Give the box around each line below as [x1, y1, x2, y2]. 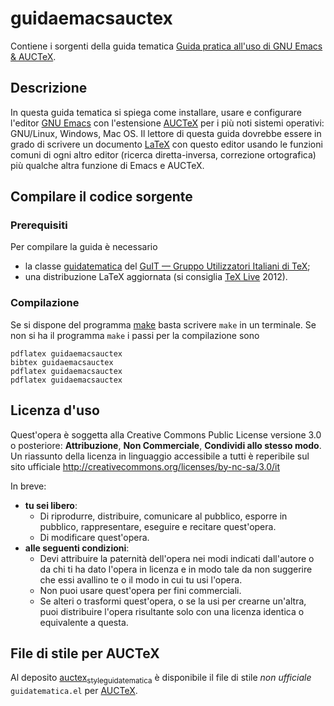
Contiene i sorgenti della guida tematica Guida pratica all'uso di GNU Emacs [10, 40, 323, 52]
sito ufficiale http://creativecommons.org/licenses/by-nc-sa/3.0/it [10, 460, 281, 472]
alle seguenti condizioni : [24, 542, 130, 554]
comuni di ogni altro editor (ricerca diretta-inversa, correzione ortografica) [10, 148, 317, 161]
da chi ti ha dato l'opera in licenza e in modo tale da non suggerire [39, 563, 313, 575]
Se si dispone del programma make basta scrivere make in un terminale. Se [10, 318, 317, 331]
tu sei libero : [24, 499, 78, 511]
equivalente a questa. [39, 616, 129, 628]
